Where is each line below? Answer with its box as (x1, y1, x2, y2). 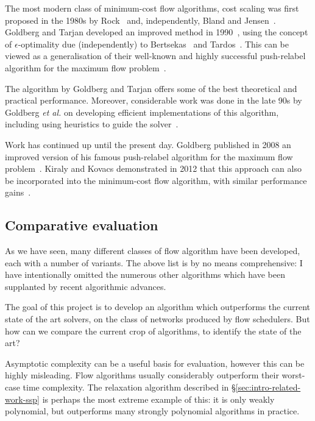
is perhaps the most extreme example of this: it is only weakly (42, 392, 275, 405)
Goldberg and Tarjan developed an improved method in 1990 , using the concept (5, 26, 308, 38)
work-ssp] (5, 392, 40, 405)
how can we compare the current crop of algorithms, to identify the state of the (5, 324, 302, 337)
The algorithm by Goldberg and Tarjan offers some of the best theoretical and (5, 82, 297, 94)
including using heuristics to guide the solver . (5, 118, 179, 130)
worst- (281, 369, 305, 381)
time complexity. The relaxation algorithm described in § (23, 381, 236, 394)
